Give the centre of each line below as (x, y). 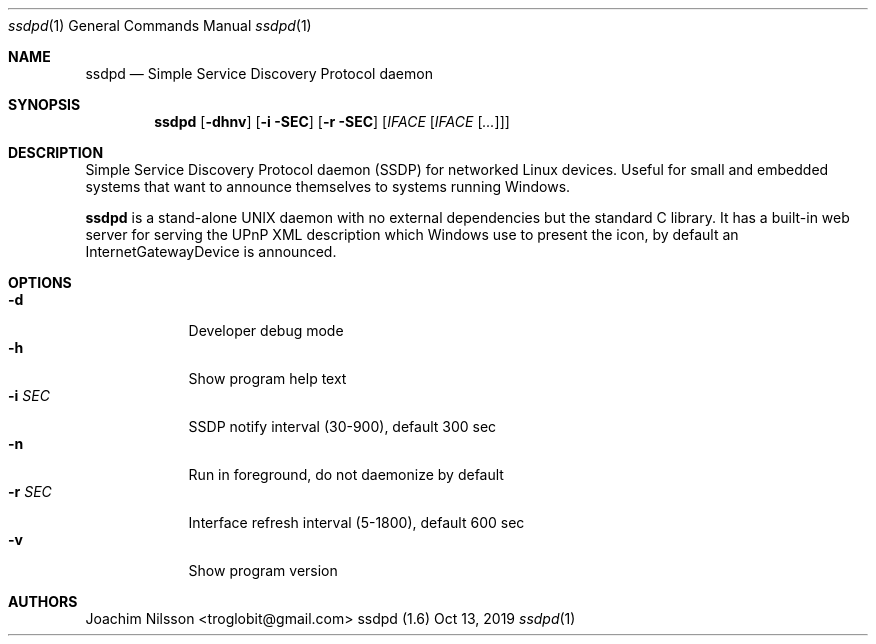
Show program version (263, 570)
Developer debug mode (266, 330)
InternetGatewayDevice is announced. (211, 251)
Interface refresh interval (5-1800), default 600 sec (356, 522)
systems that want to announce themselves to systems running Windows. (328, 186)
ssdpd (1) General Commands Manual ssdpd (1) (160, 25)
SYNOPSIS (44, 104)
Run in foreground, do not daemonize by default (346, 474)
